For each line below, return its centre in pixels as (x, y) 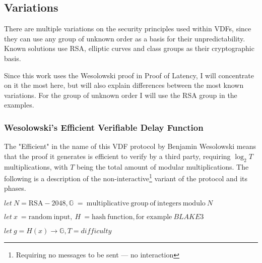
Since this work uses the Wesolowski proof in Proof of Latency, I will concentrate (129, 75)
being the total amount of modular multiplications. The (163, 166)
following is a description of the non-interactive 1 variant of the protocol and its (126, 177)
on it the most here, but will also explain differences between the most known (124, 85)
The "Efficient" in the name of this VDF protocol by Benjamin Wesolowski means (130, 146)
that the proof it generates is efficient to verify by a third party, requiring (117, 156)
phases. (15, 188)
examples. (19, 105)
